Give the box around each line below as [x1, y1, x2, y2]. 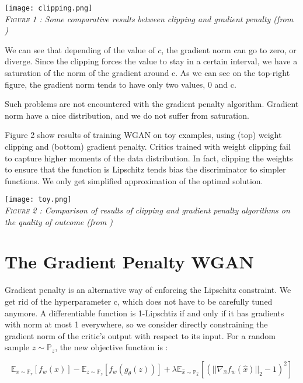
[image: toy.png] [5, 195, 72, 204]
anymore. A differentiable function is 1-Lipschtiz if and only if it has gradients [5, 306, 284, 319]
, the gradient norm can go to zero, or [161, 43, 297, 56]
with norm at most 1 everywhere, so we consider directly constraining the [5, 318, 268, 330]
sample [5, 341, 30, 353]
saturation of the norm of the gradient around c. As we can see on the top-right [5, 67, 290, 79]
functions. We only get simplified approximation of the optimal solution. [5, 174, 263, 187]
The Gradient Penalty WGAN [5, 250, 254, 274]
